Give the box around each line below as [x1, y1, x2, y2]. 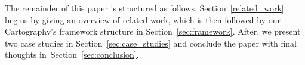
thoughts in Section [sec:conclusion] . [5, 48, 139, 61]
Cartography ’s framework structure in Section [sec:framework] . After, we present [5, 25, 301, 38]
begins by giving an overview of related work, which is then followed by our [5, 13, 281, 26]
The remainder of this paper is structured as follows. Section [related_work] [5, 2, 284, 14]
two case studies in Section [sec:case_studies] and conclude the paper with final [5, 36, 297, 49]
